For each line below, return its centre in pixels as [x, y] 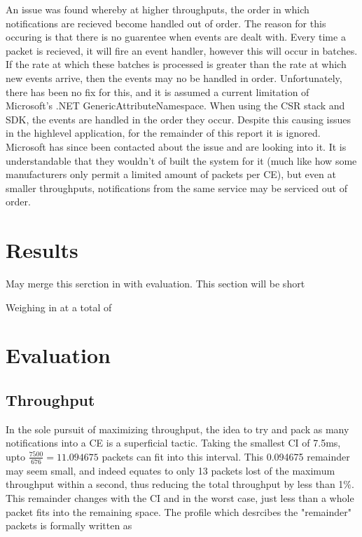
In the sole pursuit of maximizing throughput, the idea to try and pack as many [177, 429]
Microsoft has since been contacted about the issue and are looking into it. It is [176, 146]
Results [42, 250]
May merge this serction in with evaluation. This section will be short [155, 284]
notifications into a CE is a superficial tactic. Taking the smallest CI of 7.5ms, [173, 443]
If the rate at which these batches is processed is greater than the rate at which [176, 64]
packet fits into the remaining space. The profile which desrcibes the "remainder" [179, 511]
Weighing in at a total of [59, 307]
